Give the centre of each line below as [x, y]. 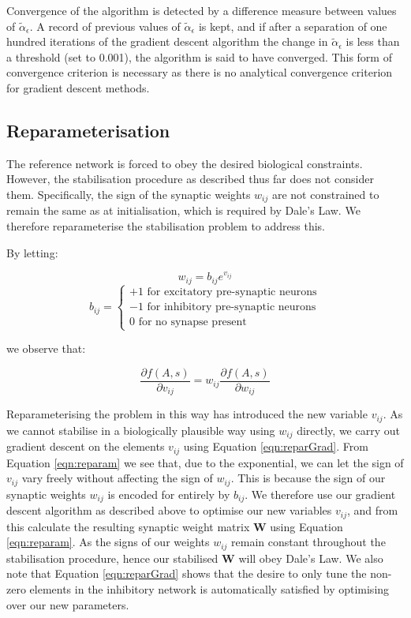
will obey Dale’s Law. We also [311, 558]
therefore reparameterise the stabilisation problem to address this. [166, 226]
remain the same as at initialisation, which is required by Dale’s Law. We [183, 210]
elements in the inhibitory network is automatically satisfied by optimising [209, 589]
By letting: [32, 252]
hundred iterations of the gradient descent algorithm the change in [167, 41]
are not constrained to [325, 194]
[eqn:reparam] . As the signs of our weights [108, 542]
